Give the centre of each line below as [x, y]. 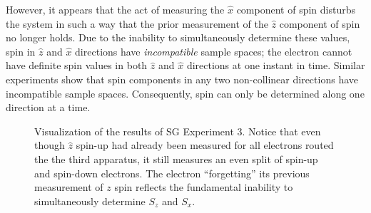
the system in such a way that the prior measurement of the [137, 23]
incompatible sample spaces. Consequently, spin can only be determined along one [185, 93]
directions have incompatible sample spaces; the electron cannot [214, 51]
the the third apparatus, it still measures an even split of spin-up [176, 159]
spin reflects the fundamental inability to [204, 187]
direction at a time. [48, 107]
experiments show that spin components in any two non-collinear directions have [182, 79]
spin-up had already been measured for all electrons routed [205, 145]
